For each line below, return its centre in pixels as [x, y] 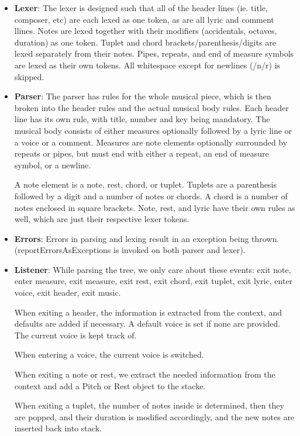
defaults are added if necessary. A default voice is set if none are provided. [147, 323]
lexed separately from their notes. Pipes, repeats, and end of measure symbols [154, 53]
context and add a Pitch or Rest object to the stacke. [110, 385]
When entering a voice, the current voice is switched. [109, 354]
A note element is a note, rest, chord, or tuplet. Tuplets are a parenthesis [145, 184]
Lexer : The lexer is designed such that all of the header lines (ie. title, [141, 8]
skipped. [29, 76]
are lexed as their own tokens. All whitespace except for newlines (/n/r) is [147, 65]
